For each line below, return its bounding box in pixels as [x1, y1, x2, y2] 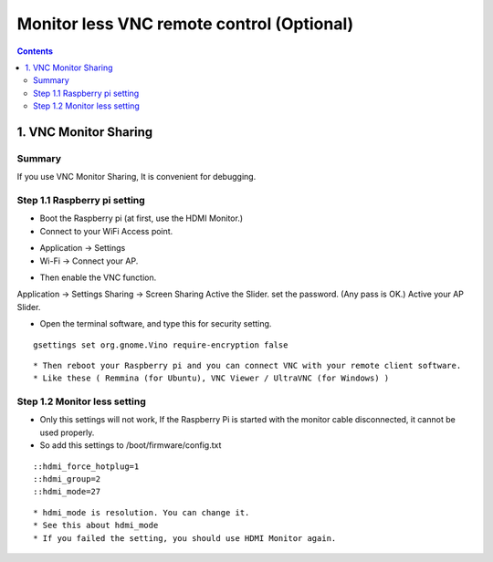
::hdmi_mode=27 [33, 486, 101, 497]
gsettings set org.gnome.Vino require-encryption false [33, 339, 288, 350]
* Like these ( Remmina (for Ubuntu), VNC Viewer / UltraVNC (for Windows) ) [33, 373, 390, 383]
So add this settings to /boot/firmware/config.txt [39, 440, 222, 451]
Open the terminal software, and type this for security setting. [39, 318, 272, 329]
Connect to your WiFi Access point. [39, 225, 173, 236]
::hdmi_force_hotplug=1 [33, 461, 140, 472]
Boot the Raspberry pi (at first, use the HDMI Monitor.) [39, 213, 244, 224]
